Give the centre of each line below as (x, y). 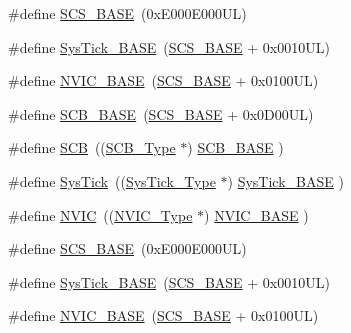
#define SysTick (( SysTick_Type (112, 180)
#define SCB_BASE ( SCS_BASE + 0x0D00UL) (161, 113)
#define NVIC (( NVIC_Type (100, 214)
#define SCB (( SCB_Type (92, 147)
